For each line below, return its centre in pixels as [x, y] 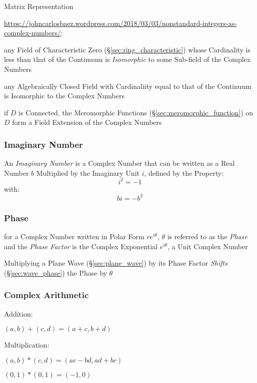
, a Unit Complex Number [207, 246]
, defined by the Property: [184, 173]
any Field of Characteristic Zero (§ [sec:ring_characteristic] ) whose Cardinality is [127, 49]
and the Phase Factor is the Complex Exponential [81, 246]
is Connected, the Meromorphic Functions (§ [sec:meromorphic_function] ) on [136, 112]
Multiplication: [27, 345]
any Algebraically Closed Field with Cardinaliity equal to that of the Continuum [128, 86]
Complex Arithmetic [46, 295]
